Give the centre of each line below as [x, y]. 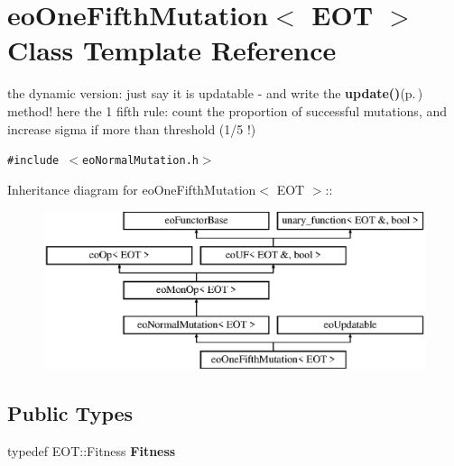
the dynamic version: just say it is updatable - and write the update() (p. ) [215, 93]
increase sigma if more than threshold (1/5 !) [132, 128]
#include [33, 161]
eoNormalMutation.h [140, 161]
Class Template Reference [172, 50]
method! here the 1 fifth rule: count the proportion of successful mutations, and [227, 110]
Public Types [70, 412]
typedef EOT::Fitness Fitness [92, 450]
